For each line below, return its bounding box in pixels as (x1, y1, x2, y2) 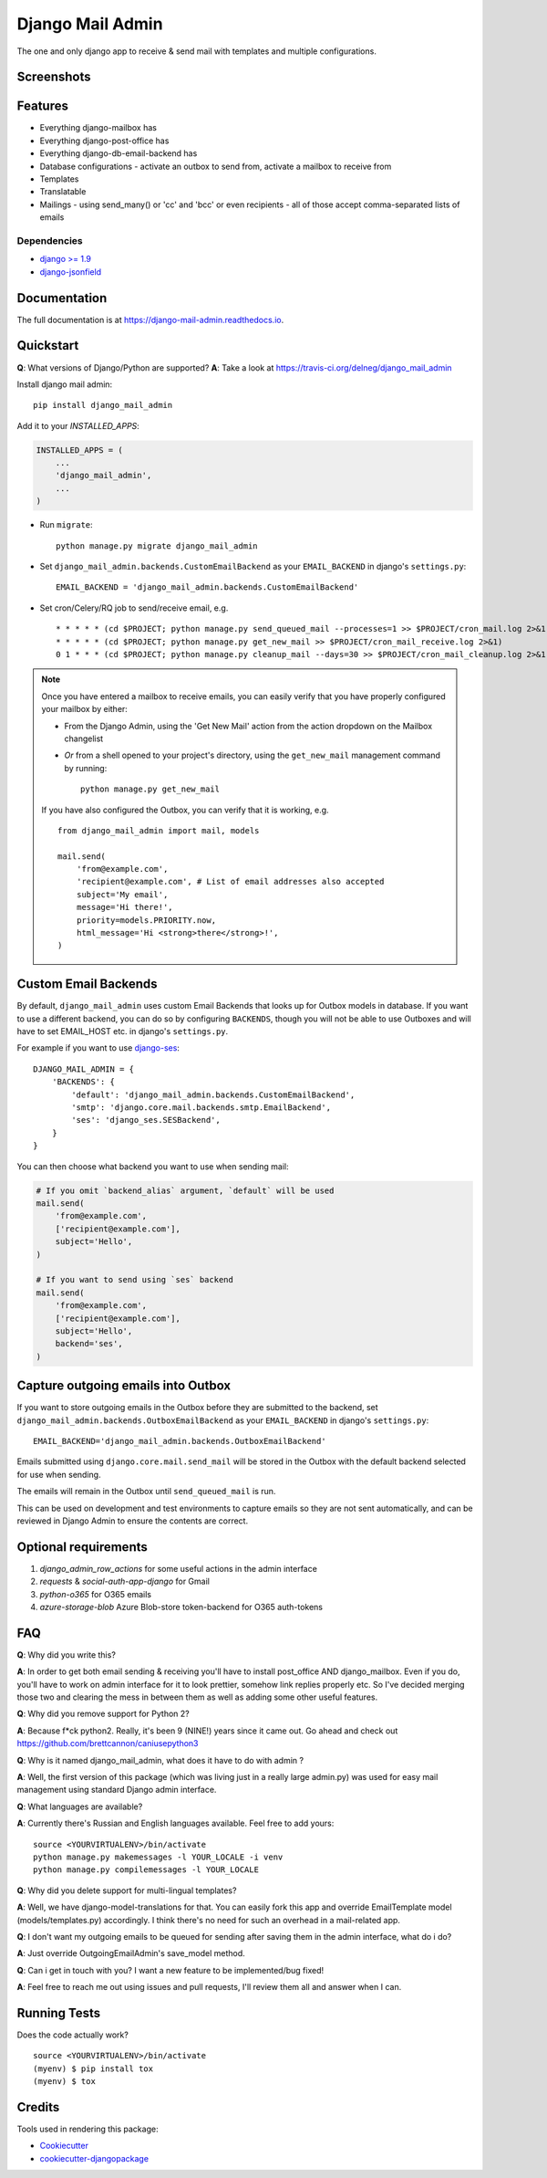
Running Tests (16, 2005, 100, 2021)
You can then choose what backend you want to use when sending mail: (16, 1160, 289, 1172)
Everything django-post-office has (39, 135, 170, 146)
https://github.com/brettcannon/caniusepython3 (16, 1738, 200, 1749)
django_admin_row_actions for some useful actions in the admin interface (39, 1563, 318, 1574)
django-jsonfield (39, 266, 102, 277)
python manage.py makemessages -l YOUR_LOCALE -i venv (33, 1851, 284, 1862)
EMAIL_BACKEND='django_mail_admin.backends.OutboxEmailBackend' (33, 1436, 327, 1446)
